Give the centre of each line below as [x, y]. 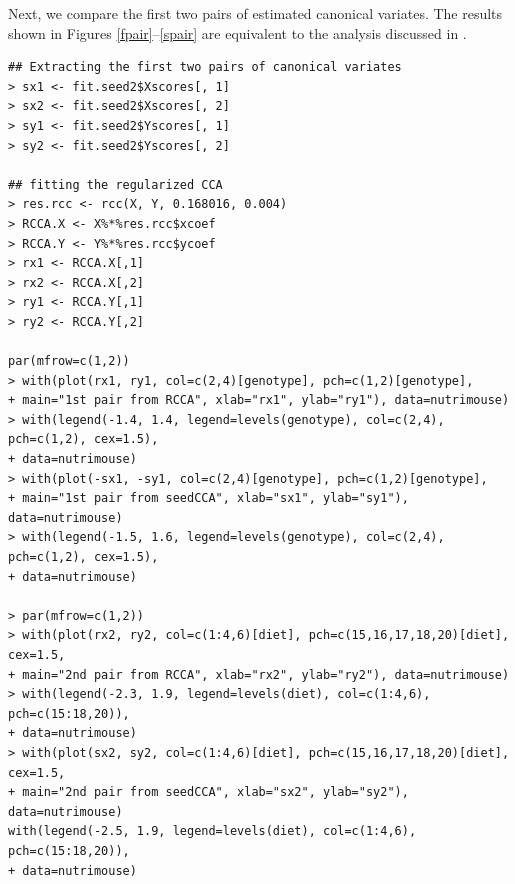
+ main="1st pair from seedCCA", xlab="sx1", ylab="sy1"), [208, 498]
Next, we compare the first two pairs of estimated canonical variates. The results [255, 13]
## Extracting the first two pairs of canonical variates [205, 67]
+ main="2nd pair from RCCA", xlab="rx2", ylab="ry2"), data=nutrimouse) [259, 674]
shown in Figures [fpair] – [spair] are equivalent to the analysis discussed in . [237, 32]
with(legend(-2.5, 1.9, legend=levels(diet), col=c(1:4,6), [212, 831]
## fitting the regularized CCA [115, 184]
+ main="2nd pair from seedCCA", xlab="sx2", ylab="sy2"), [208, 792]
